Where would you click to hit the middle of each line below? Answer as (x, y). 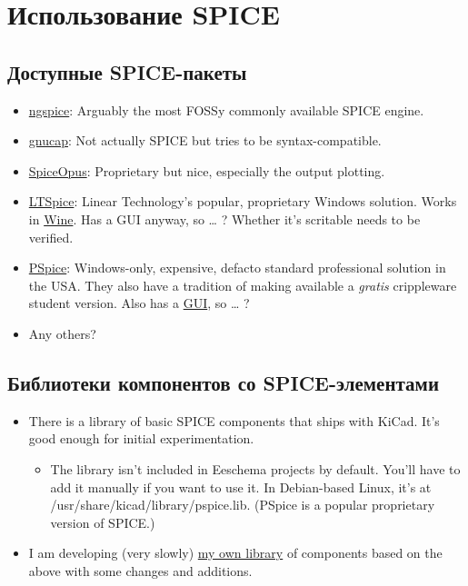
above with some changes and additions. (140, 570)
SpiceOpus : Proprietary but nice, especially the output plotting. (207, 170)
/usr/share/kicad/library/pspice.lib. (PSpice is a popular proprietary (243, 505)
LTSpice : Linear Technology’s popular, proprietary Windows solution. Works (243, 201)
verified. (51, 237)
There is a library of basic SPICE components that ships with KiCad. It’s (234, 420)
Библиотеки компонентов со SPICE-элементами (224, 382)
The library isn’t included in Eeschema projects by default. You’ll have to (255, 468)
